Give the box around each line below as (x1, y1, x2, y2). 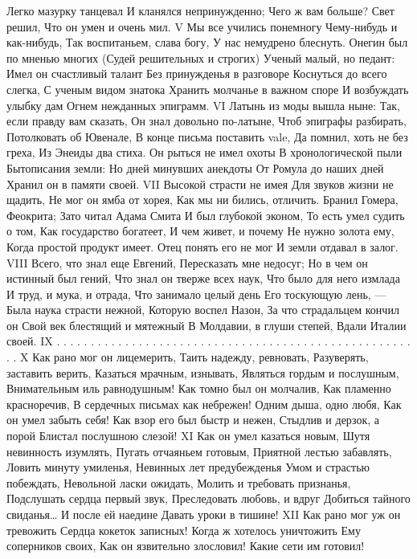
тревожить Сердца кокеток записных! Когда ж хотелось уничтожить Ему (6, 521, 361, 538)
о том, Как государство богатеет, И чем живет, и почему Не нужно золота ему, (6, 222, 395, 239)
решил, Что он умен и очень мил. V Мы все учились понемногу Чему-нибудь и (6, 18, 398, 35)
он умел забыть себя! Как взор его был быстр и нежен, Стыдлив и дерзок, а (6, 411, 380, 428)
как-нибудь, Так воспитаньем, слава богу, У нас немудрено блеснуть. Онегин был (6, 34, 408, 51)
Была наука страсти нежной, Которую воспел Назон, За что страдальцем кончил (6, 301, 399, 318)
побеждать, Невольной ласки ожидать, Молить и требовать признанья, (6, 474, 351, 491)
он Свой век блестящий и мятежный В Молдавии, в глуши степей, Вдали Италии (6, 316, 407, 333)
